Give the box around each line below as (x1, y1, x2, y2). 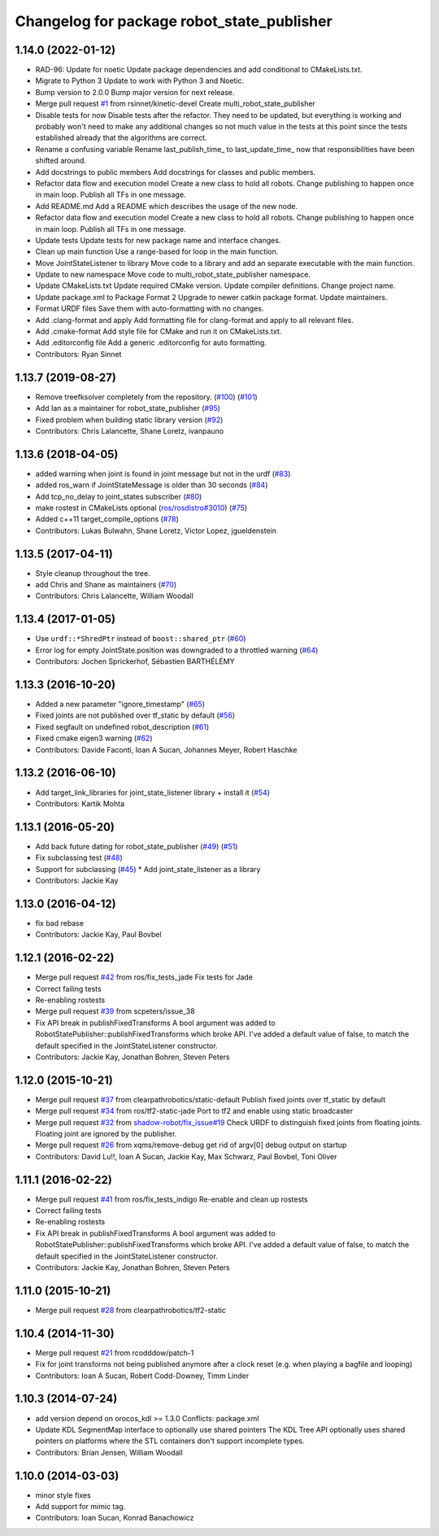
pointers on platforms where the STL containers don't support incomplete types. (35, 1436, 305, 1446)
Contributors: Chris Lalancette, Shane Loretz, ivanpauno (35, 425, 224, 435)
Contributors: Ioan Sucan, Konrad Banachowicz (35, 1513, 194, 1523)
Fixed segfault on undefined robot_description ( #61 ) (35, 722, 210, 731)
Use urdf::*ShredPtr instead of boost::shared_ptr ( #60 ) (35, 634, 246, 644)
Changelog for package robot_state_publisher (15, 12, 333, 30)
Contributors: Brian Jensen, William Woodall (35, 1447, 183, 1457)
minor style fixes (35, 1490, 91, 1500)
